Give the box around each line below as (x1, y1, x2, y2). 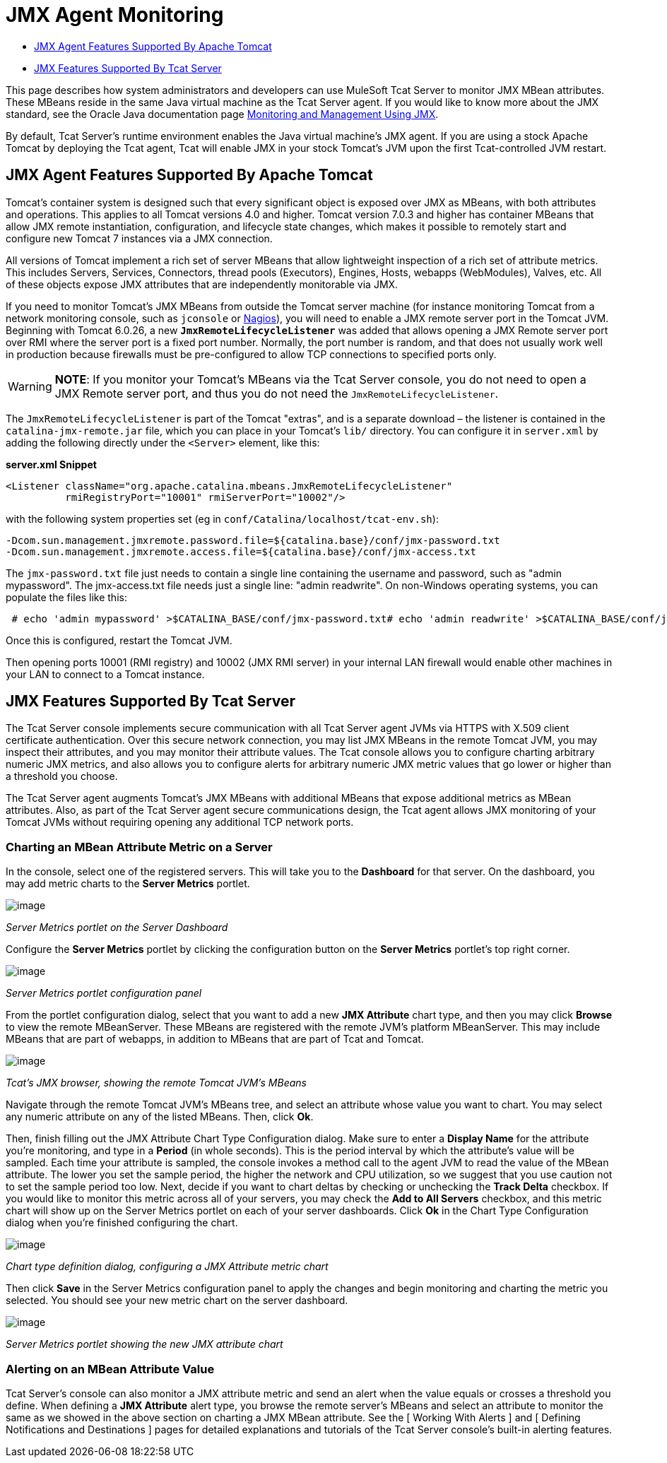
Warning (8, 379, 52, 393)
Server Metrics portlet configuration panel (6, 987, 202, 1000)
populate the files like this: (6, 591, 127, 603)
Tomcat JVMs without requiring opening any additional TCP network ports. (6, 816, 354, 829)
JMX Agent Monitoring (6, 3, 224, 27)
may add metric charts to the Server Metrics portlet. (6, 877, 250, 890)
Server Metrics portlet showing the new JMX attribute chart (6, 1338, 283, 1351)
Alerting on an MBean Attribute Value (6, 1361, 215, 1376)
